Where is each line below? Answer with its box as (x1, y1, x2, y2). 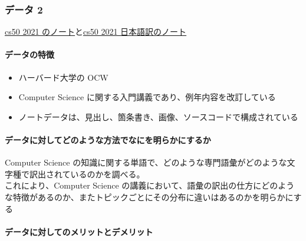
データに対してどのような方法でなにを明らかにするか (5, 133, 211, 146)
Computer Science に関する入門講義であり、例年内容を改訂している (18, 91, 276, 103)
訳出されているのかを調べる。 (29, 167, 145, 180)
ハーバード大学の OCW (18, 71, 108, 83)
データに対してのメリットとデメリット (5, 225, 153, 237)
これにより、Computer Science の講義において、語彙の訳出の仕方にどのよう (5, 179, 295, 192)
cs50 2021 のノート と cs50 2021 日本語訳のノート (5, 25, 187, 38)
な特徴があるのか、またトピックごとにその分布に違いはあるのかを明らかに (5, 190, 294, 203)
